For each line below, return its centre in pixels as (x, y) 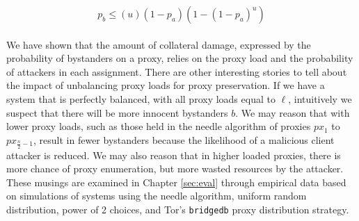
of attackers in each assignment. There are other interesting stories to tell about (177, 71)
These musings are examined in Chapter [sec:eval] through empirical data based (176, 182)
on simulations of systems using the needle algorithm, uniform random (157, 196)
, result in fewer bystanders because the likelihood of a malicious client (184, 139)
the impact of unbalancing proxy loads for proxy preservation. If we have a (166, 85)
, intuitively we (320, 98)
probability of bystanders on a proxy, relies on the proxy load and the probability (180, 58)
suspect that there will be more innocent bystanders (117, 112)
